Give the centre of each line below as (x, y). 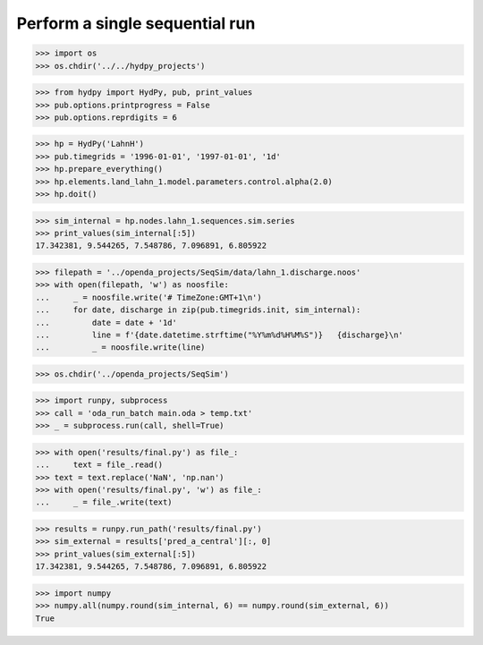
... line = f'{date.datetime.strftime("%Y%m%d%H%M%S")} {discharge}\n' (220, 335)
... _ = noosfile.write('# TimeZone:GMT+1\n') (149, 297)
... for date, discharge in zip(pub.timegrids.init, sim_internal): (198, 310)
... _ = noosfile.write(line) (120, 348)
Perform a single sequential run (136, 23)
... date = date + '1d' (106, 322)
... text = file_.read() (99, 465)
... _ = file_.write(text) (104, 502)
